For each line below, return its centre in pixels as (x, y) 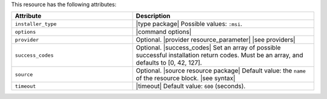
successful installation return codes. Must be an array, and (220, 56)
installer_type (36, 24)
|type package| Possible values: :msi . (189, 24)
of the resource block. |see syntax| (186, 78)
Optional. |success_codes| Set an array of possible (208, 48)
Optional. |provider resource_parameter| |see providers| (216, 40)
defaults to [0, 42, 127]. (169, 63)
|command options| (164, 32)
